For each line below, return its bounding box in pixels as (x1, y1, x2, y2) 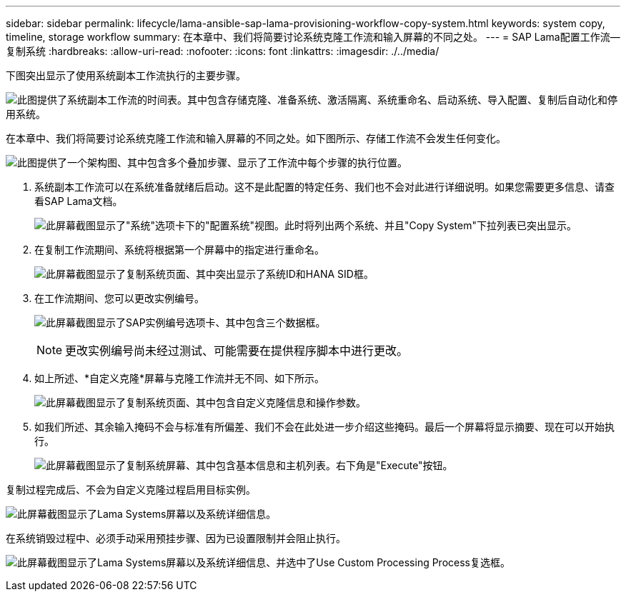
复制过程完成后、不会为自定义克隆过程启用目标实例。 (6, 483, 256, 496)
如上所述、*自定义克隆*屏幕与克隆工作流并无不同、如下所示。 (34, 372, 325, 384)
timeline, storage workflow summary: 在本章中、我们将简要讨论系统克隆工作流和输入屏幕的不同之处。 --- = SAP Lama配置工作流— (6, 31, 620, 43)
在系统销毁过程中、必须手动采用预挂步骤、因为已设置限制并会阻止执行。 (6, 532, 346, 544)
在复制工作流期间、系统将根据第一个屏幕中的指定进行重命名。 (34, 244, 324, 256)
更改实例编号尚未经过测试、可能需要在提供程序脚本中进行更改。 (65, 343, 409, 358)
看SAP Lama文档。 (34, 195, 123, 207)
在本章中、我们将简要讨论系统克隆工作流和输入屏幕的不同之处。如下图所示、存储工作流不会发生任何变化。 (6, 132, 506, 144)
